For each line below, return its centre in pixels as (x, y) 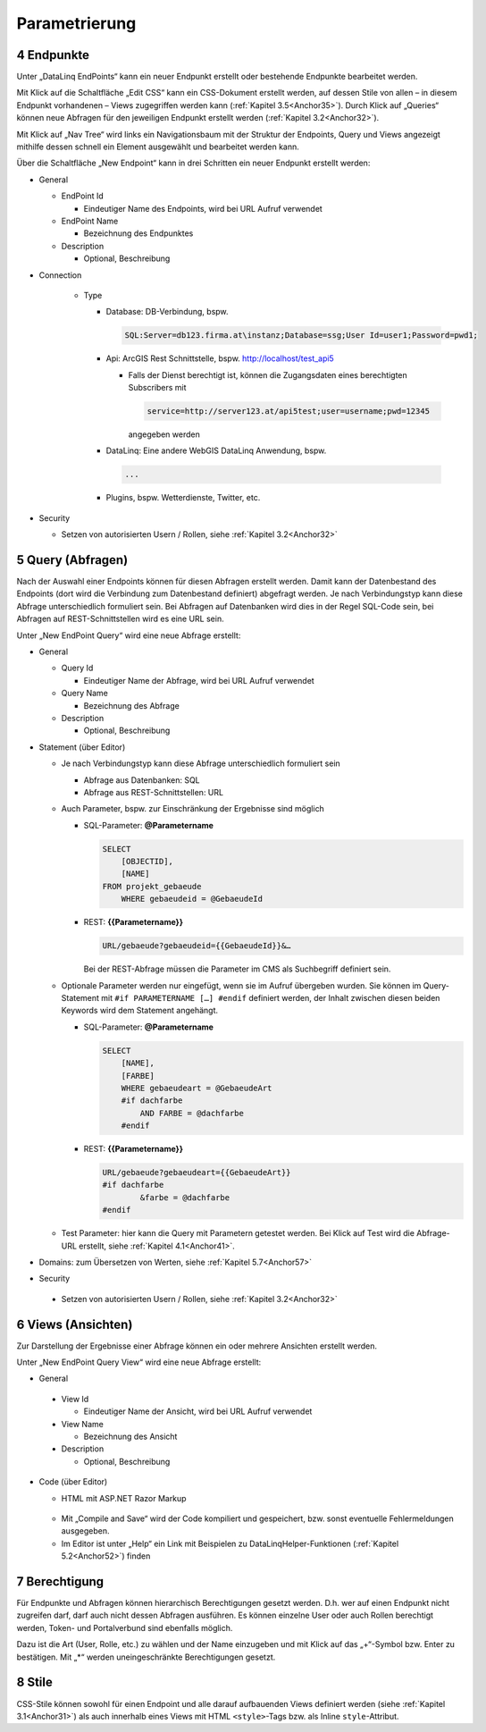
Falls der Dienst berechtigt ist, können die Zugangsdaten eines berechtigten (268, 374)
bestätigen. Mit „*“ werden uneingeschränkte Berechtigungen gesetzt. (146, 1657)
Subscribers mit (157, 388)
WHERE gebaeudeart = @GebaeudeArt (197, 1088)
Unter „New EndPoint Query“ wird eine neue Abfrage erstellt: (129, 635)
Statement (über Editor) (82, 747)
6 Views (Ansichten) (75, 1324)
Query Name (85, 694)
